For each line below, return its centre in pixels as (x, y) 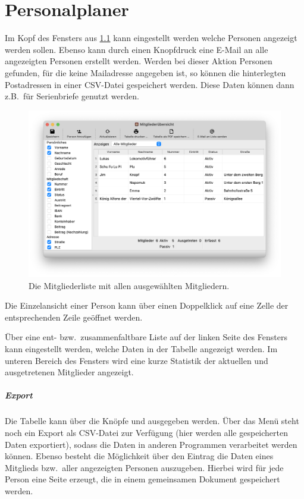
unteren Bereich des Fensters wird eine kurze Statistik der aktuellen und (137, 360)
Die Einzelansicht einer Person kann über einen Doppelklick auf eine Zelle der (147, 305)
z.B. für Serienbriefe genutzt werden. (72, 96)
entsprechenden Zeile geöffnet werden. (74, 317)
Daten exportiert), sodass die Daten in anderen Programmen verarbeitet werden (151, 444)
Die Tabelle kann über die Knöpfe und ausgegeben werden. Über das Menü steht (152, 421)
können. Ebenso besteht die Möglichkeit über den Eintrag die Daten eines (139, 456)
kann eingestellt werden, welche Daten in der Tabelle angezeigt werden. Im (141, 348)
